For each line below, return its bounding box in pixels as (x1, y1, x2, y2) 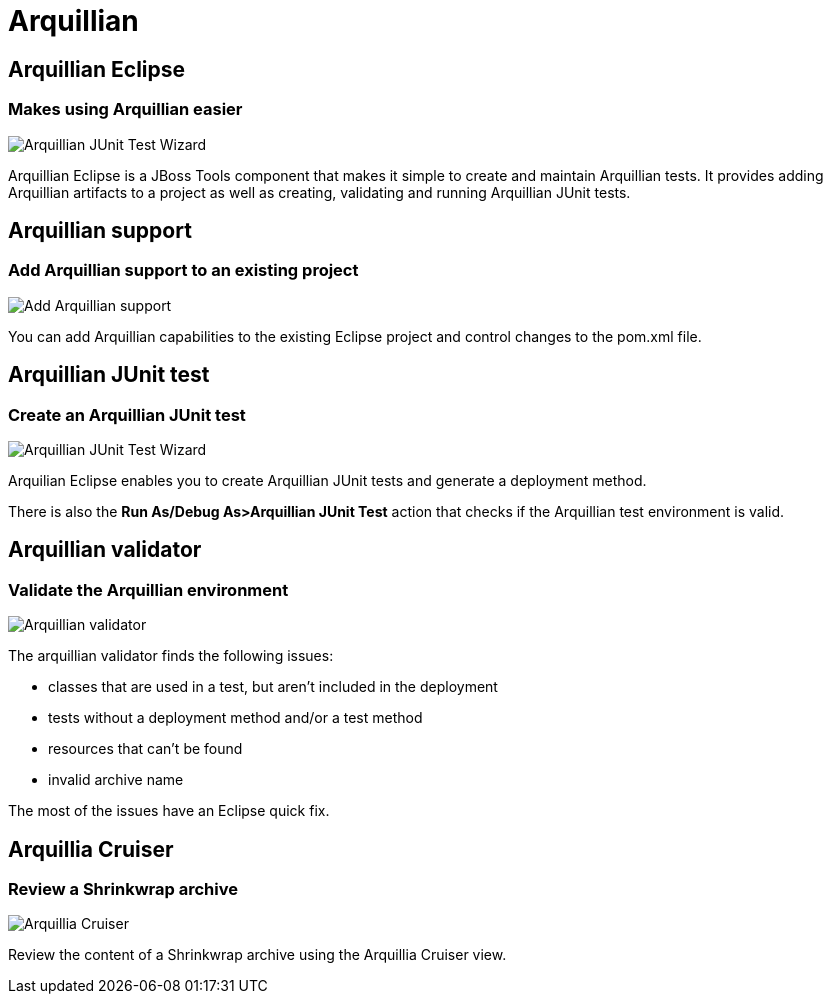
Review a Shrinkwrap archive (8, 879, 238, 900)
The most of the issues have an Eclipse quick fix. (8, 802, 330, 820)
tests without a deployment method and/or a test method (48, 709, 423, 727)
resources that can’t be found (48, 740, 243, 758)
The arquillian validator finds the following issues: (8, 647, 334, 665)
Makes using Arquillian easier (8, 99, 243, 120)
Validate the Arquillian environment (8, 579, 289, 600)
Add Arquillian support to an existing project (8, 260, 359, 281)
